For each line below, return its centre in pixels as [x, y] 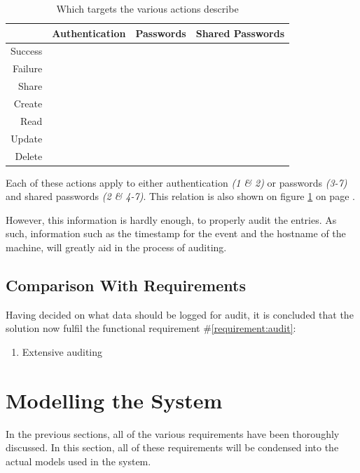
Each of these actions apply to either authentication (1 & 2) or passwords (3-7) [176, 182]
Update [27, 138]
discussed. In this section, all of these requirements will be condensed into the [172, 447]
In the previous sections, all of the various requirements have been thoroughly [173, 433]
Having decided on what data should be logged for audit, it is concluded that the [180, 314]
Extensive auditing [62, 351]
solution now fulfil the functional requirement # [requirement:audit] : [151, 328]
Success [27, 51]
